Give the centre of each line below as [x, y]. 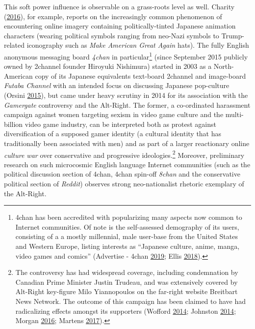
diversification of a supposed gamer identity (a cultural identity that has [113, 134]
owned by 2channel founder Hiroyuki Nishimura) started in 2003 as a [108, 66]
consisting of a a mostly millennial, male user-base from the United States [127, 236]
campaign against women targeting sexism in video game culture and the [114, 114]
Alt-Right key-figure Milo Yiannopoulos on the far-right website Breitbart [127, 291]
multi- [234, 114]
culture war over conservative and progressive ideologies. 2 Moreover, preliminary [124, 154]
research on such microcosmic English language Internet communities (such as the [127, 164]
